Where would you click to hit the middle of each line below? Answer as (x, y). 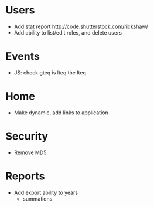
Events (23, 57)
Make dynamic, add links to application (61, 113)
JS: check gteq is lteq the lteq (50, 72)
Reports (25, 176)
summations (37, 198)
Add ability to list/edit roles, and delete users (68, 32)
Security (27, 136)
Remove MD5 (30, 152)
